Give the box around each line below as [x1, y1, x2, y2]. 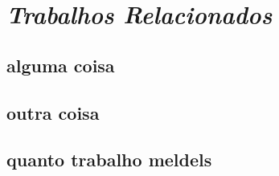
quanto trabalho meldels [6, 147, 212, 172]
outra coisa [6, 100, 100, 125]
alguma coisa [6, 52, 115, 77]
